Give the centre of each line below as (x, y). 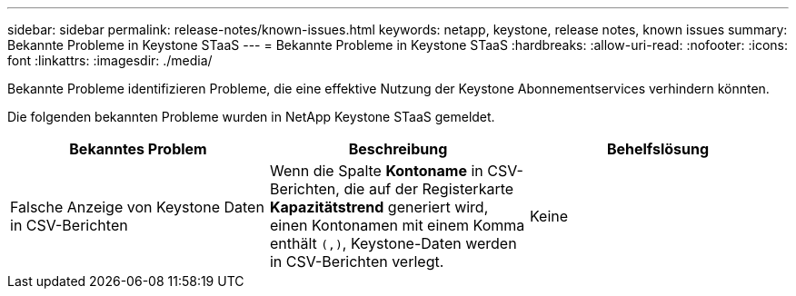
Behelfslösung (658, 149)
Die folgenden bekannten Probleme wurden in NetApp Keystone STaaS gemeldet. (251, 117)
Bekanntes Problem (138, 149)
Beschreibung (398, 149)
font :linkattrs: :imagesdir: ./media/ (110, 60)
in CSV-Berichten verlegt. (357, 261)
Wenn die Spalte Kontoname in (376, 171)
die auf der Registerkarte (429, 189)
